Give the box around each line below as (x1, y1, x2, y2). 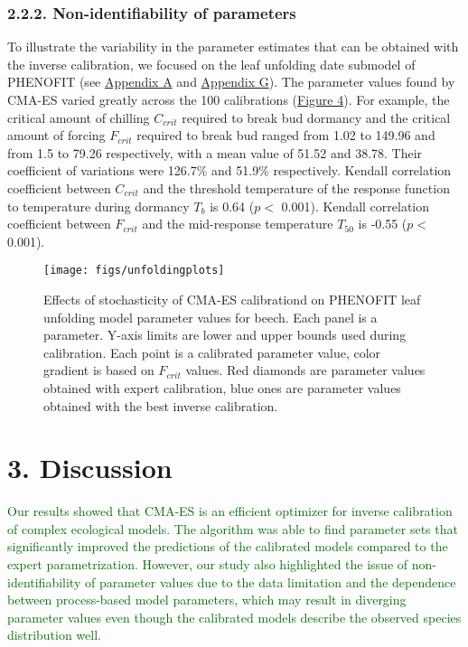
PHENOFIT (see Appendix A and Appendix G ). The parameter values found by (7, 72, 455, 91)
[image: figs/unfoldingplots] (43, 264, 225, 277)
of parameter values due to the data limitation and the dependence (84, 572, 456, 591)
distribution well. (7, 625, 101, 644)
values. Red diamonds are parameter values (185, 361, 426, 380)
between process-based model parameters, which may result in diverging (7, 590, 407, 609)
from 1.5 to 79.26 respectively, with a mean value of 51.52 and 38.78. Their (7, 143, 423, 162)
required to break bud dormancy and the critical (182, 108, 451, 127)
